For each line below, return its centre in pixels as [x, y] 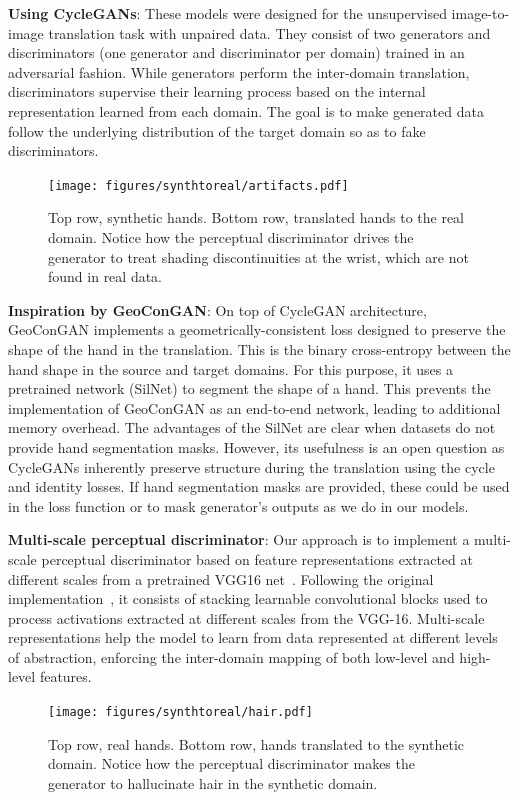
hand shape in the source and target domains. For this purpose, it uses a [231, 368]
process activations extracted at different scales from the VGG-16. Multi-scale [246, 617]
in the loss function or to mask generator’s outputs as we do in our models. [238, 505]
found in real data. [105, 276]
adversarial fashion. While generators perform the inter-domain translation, [239, 71]
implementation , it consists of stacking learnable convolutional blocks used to [248, 598]
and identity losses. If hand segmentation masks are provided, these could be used [259, 486]
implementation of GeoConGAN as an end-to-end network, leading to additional [254, 407]
